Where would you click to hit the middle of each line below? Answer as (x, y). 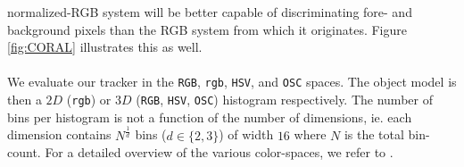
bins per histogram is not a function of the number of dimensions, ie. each (210, 117)
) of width (246, 134)
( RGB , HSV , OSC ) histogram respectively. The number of (284, 100)
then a (25, 100)
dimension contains (59, 134)
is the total (374, 134)
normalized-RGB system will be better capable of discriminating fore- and (210, 12)
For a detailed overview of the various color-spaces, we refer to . (219, 152)
